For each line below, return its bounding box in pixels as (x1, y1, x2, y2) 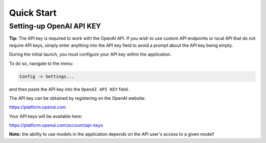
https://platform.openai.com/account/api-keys (9, 122, 103, 128)
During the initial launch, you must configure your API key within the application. (9, 52, 172, 57)
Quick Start (9, 7, 57, 18)
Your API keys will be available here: (9, 113, 82, 119)
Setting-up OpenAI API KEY (9, 22, 101, 30)
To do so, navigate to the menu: (9, 60, 73, 66)
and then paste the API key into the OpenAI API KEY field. (9, 86, 129, 92)
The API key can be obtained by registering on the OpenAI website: (9, 95, 146, 101)
